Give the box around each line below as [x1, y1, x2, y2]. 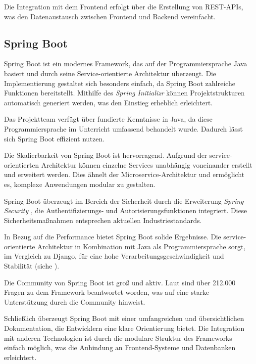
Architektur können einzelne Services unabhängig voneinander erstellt [41, 159, 253, 170]
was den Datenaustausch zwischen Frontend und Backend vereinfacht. [4, 11, 216, 21]
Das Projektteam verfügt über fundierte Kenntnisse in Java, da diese [4, 114, 213, 124]
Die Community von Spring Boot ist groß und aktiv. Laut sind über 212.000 [4, 277, 236, 287]
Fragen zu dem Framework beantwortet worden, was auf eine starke [4, 287, 209, 297]
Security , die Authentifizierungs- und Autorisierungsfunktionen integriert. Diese [4, 205, 247, 216]
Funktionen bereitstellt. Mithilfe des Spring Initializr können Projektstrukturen [4, 88, 245, 98]
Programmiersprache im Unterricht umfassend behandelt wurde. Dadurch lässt [4, 123, 243, 134]
